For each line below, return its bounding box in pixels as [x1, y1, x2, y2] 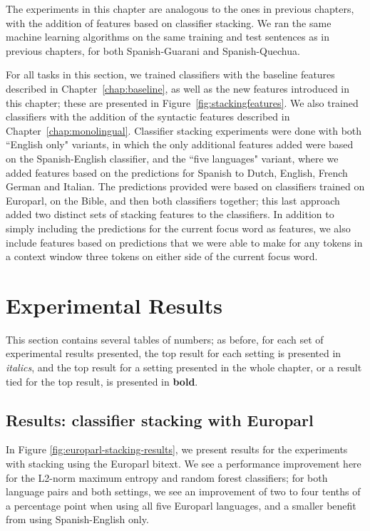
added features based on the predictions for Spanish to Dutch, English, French [6, 165, 348, 180]
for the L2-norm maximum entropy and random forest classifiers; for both [6, 470, 328, 485]
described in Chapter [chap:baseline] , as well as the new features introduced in [6, 81, 350, 96]
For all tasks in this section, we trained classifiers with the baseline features [6, 67, 335, 82]
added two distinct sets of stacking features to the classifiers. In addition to [6, 207, 334, 222]
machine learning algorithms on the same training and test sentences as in [6, 29, 329, 44]
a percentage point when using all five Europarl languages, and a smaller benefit [6, 498, 356, 512]
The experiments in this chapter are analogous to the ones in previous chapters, [6, 1, 354, 16]
